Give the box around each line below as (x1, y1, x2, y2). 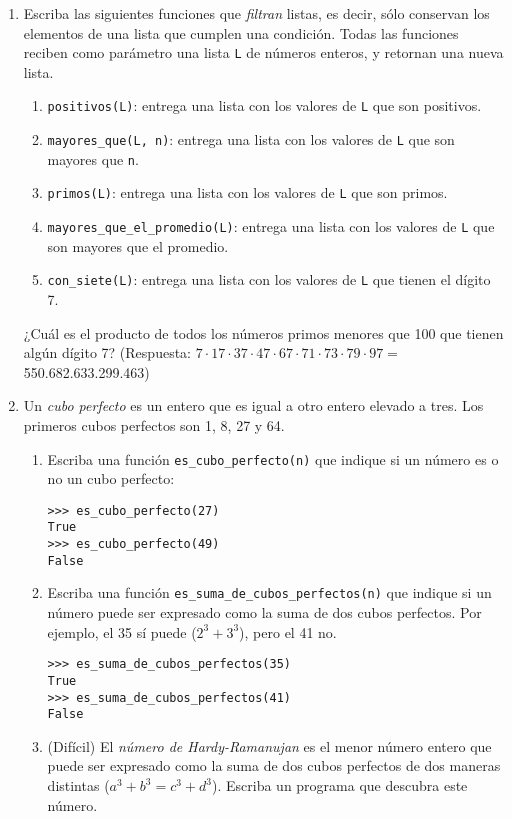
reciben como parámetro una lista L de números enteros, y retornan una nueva (23, 42, 504, 63)
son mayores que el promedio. (47, 235, 229, 256)
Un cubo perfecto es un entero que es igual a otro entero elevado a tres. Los (23, 395, 484, 416)
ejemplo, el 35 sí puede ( (47, 621, 197, 642)
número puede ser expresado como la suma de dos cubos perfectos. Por (47, 602, 482, 623)
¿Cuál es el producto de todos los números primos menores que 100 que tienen (23, 322, 504, 343)
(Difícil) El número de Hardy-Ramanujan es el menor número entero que (47, 735, 492, 756)
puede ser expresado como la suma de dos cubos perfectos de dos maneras (47, 755, 501, 776)
